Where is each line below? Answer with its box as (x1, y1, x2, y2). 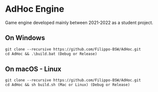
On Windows (5, 34, 45, 42)
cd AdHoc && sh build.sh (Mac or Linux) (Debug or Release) (5, 82, 131, 88)
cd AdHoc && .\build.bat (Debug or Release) (5, 51, 97, 56)
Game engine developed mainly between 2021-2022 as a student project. (5, 20, 153, 25)
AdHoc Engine (5, 3, 65, 15)
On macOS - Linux (5, 65, 62, 73)
